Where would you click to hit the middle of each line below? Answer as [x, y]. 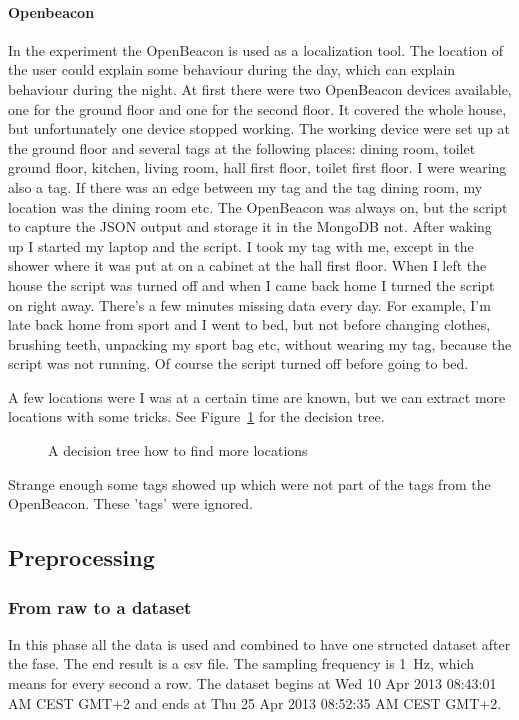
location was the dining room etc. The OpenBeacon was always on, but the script [258, 206]
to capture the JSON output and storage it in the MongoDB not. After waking [250, 226]
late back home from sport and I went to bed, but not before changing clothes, [249, 324]
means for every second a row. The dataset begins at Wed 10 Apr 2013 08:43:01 [252, 683]
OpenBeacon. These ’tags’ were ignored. [131, 503]
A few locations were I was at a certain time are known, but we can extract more [257, 396]
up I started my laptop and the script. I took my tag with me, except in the [241, 245]
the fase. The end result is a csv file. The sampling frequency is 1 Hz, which [241, 663]
